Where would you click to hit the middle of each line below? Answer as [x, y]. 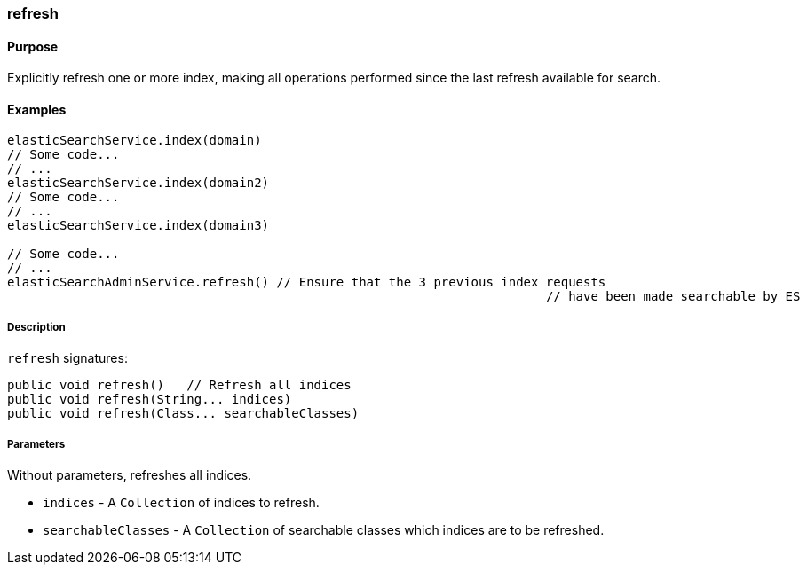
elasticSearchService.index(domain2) [138, 183]
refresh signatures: [67, 358]
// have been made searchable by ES [673, 297]
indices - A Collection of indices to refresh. [181, 502]
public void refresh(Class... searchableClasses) [183, 414]
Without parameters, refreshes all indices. [130, 475]
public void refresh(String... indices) [150, 400]
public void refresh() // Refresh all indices [179, 385]
